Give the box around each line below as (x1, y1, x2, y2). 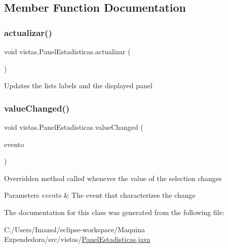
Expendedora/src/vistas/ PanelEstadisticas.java (4, 234, 150, 244)
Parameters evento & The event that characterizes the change (4, 190, 196, 200)
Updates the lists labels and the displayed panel (4, 80, 153, 91)
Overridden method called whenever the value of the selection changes (4, 172, 222, 183)
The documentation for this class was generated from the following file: (4, 206, 224, 217)
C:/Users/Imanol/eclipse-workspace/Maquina (4, 224, 145, 234)
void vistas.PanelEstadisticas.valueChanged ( (4, 122, 143, 132)
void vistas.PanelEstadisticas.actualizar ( (4, 46, 131, 56)
